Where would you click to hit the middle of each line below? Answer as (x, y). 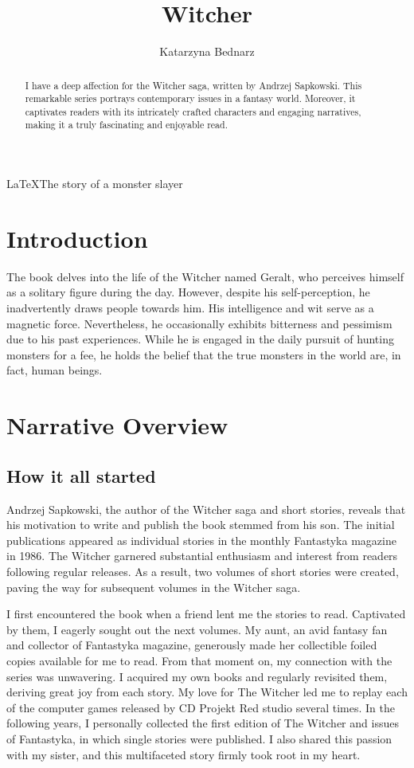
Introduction (77, 238)
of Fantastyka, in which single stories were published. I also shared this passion (199, 738)
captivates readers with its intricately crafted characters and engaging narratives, (193, 111)
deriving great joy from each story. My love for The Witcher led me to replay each (207, 692)
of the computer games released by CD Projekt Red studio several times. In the (201, 707)
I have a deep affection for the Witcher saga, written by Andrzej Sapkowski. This (193, 85)
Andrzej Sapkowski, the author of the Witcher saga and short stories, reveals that (206, 509)
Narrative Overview (117, 425)
